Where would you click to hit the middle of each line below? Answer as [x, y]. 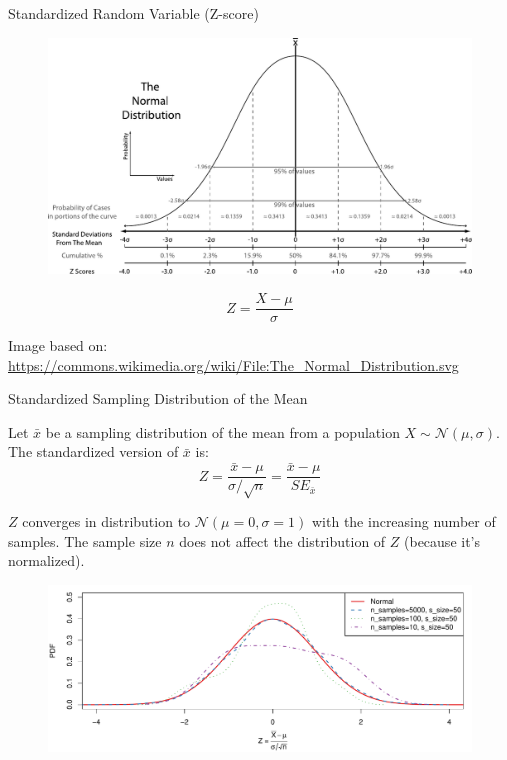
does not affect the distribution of [282, 540]
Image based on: [58, 345]
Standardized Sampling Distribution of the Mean [158, 398]
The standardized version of [93, 451]
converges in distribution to [106, 521]
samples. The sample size [85, 540]
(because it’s [442, 540]
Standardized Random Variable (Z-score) [133, 13]
